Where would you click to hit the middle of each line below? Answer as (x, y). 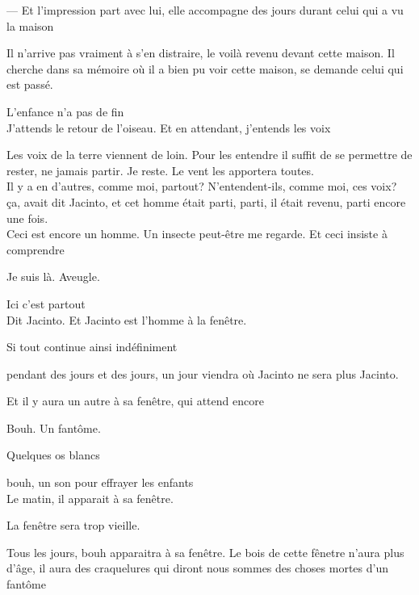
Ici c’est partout (46, 303)
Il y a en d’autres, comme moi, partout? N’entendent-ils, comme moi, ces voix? (202, 186)
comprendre (36, 249)
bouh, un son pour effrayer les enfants (100, 482)
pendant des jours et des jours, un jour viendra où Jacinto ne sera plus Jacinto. (203, 373)
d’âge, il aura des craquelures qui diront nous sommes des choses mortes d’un (197, 568)
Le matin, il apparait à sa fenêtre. (90, 498)
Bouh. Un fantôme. (54, 427)
